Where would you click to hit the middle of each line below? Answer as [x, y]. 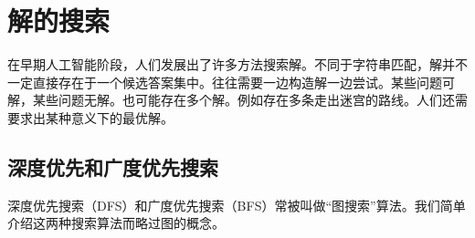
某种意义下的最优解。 [109, 117]
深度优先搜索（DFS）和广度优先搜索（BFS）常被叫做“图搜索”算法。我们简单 [237, 205]
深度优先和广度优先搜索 [113, 166]
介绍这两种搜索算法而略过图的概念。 [116, 223]
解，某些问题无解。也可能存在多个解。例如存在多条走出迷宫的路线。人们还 [231, 100]
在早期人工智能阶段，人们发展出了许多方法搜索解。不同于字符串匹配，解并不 [237, 64]
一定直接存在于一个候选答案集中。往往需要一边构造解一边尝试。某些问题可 [231, 82]
